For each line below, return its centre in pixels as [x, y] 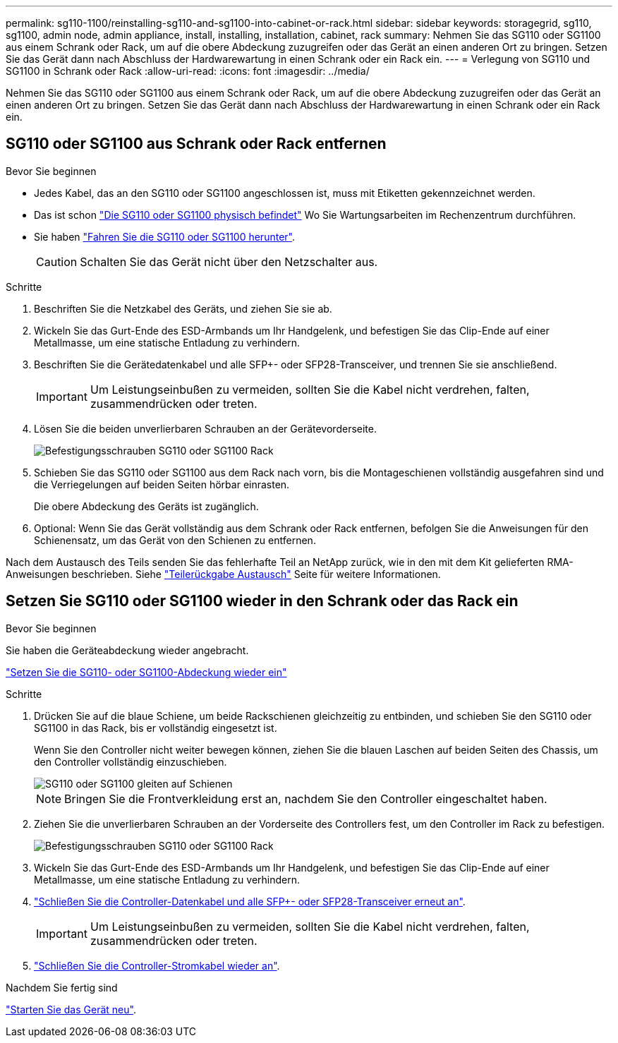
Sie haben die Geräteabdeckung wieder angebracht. [127, 650]
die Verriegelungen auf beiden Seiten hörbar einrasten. [162, 484]
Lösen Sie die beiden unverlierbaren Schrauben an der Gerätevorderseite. [205, 428]
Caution [57, 261]
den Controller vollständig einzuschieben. [131, 761]
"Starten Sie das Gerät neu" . [71, 1009]
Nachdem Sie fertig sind [62, 987]
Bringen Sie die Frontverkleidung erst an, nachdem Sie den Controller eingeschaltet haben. [306, 798]
